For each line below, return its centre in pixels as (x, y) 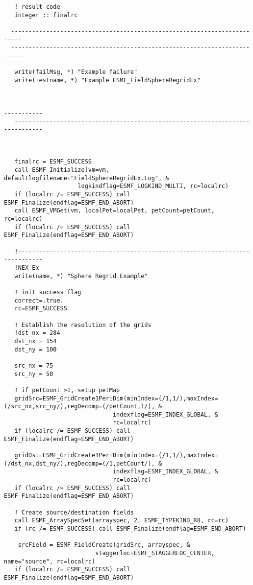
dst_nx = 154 (36, 341)
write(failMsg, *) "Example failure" (76, 72)
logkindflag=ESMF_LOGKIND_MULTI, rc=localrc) (153, 186)
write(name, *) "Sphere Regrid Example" (81, 276)
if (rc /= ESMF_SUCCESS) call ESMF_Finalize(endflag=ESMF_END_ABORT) (130, 529)
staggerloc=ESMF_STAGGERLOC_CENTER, (155, 553)
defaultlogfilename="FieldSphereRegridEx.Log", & (87, 178)
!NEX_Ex (27, 268)
